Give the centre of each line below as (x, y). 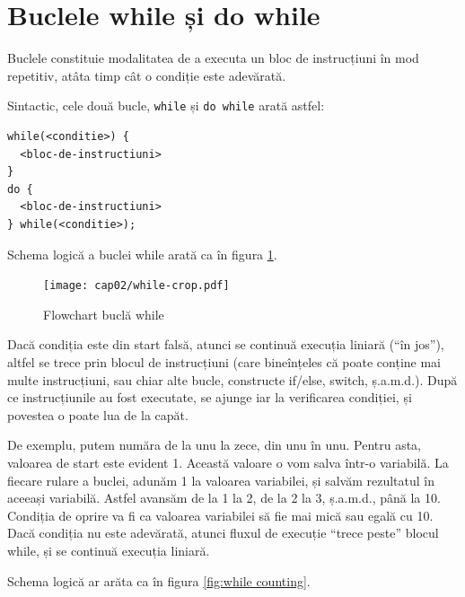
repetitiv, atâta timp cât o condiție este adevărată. (147, 75)
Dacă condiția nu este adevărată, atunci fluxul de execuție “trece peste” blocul (223, 533)
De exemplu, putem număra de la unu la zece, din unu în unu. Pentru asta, (215, 445)
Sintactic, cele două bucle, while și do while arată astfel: (166, 105)
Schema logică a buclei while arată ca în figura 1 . (142, 254)
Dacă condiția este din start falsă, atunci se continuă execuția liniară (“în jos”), (226, 344)
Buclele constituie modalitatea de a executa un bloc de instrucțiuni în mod (213, 58)
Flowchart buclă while (104, 314)
